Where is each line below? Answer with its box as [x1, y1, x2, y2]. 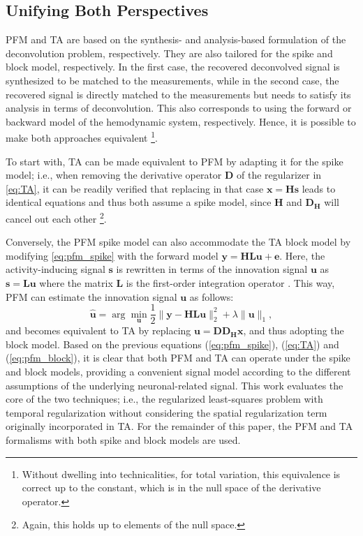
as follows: [189, 289, 234, 304]
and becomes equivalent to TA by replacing [6, 323, 191, 338]
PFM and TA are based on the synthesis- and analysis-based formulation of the [6, 32, 346, 47]
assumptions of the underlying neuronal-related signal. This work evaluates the [6, 378, 343, 392]
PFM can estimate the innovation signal [6, 289, 177, 304]
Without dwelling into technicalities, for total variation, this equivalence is [22, 466, 341, 481]
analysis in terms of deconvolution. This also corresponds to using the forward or [6, 100, 352, 115]
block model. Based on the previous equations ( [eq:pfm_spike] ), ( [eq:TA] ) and [6, 336, 339, 351]
